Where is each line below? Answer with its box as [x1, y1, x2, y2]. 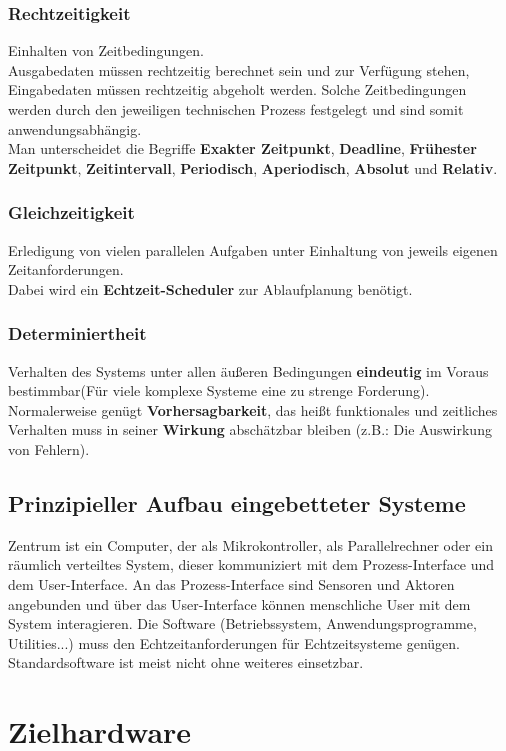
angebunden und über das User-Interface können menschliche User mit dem [8, 593, 471, 614]
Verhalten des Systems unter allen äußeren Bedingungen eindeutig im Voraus [8, 360, 489, 381]
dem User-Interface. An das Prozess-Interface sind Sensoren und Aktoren [8, 573, 455, 594]
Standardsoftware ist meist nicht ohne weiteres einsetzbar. [8, 652, 364, 673]
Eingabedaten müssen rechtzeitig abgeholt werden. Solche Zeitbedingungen [8, 79, 467, 100]
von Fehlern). [8, 438, 90, 459]
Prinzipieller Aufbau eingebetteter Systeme [8, 487, 466, 518]
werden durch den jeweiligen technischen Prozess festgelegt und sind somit [8, 99, 464, 119]
